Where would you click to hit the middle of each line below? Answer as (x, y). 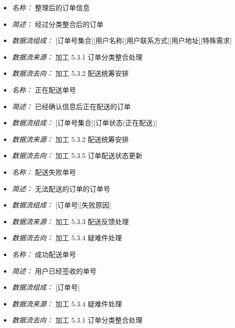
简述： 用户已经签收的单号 (54, 270)
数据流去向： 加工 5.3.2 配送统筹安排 (70, 73)
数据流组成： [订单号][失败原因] (62, 205)
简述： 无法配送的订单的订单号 (61, 188)
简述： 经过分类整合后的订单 (58, 24)
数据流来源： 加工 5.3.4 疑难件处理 (67, 303)
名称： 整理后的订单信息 (51, 7)
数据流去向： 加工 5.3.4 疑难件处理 (67, 238)
